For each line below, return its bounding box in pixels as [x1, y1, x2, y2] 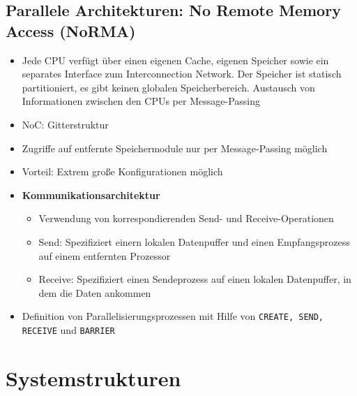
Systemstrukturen [6, 363, 181, 392]
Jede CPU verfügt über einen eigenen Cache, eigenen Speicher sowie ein [22, 52, 329, 67]
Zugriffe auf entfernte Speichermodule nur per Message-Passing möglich [22, 140, 328, 155]
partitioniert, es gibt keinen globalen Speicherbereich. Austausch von [22, 80, 315, 94]
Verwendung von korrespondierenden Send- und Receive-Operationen [38, 211, 334, 226]
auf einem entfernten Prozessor [38, 248, 171, 263]
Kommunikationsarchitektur [22, 187, 160, 202]
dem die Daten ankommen [38, 285, 151, 300]
